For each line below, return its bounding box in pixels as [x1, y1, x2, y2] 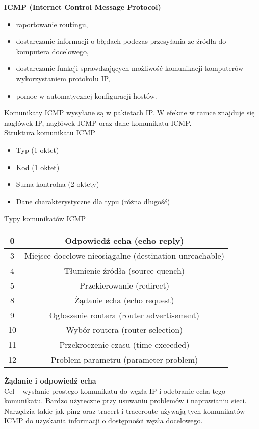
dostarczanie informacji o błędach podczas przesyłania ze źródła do [16, 36, 226, 46]
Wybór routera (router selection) [66, 323, 183, 336]
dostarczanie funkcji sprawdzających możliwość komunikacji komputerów [16, 63, 244, 74]
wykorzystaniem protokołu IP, [16, 73, 110, 83]
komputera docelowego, [16, 45, 89, 56]
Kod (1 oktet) [16, 161, 60, 172]
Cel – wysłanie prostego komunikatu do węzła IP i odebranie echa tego [4, 385, 226, 396]
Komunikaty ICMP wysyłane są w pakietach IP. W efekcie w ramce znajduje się [4, 107, 255, 118]
